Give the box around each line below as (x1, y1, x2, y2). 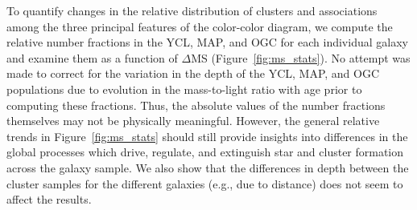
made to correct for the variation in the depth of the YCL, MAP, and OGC (6, 65, 380, 82)
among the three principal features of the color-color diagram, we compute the (6, 18, 393, 34)
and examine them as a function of (6, 49, 178, 66)
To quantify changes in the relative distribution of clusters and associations (6, 2, 378, 18)
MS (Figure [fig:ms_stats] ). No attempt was (191, 49, 411, 66)
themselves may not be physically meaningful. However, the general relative (6, 112, 380, 129)
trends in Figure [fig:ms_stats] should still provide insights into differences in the (6, 127, 408, 144)
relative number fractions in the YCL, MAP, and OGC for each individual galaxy (6, 34, 408, 50)
